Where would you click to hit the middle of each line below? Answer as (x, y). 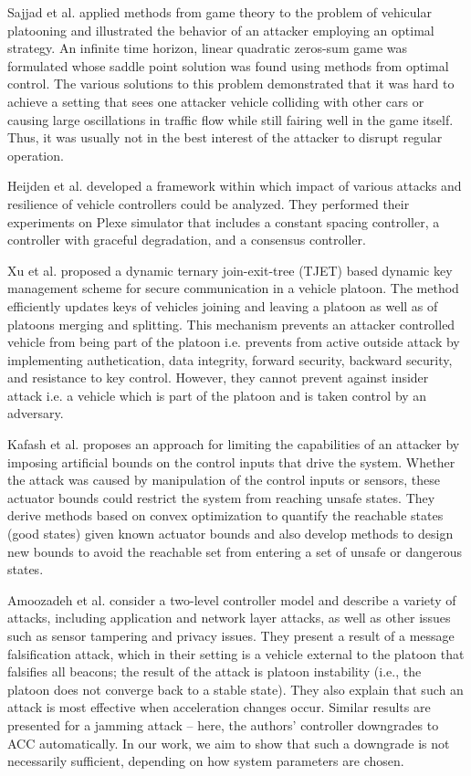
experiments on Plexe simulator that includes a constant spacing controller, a (224, 221)
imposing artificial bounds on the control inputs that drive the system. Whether (231, 461)
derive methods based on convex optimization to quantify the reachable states (225, 515)
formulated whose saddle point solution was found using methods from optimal (228, 65)
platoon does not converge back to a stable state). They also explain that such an (235, 689)
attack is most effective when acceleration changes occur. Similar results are (219, 707)
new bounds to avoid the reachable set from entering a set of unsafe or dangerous (235, 551)
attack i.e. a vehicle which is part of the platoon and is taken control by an (217, 395)
